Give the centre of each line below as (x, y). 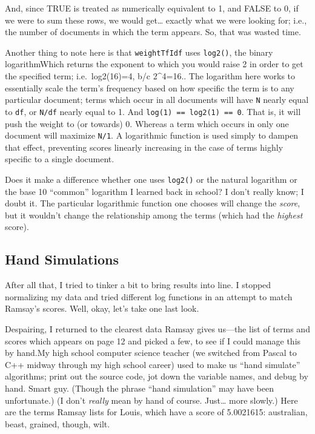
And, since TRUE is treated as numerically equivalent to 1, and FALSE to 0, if (152, 8)
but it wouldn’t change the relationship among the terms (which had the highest (154, 215)
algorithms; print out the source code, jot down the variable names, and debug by (157, 376)
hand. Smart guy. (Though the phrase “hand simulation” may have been (139, 388)
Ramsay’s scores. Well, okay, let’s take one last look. (102, 308)
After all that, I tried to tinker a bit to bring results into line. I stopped (138, 285)
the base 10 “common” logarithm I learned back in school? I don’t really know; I (154, 191)
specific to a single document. (60, 159)
